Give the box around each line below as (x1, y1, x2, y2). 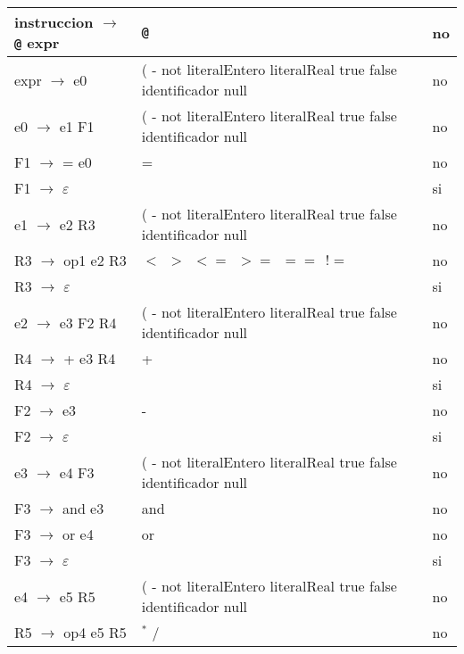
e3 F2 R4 (59, 311, 117, 333)
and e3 (62, 498, 104, 518)
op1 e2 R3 (63, 250, 127, 270)
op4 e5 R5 (63, 622, 127, 642)
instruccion (14, 12, 94, 32)
